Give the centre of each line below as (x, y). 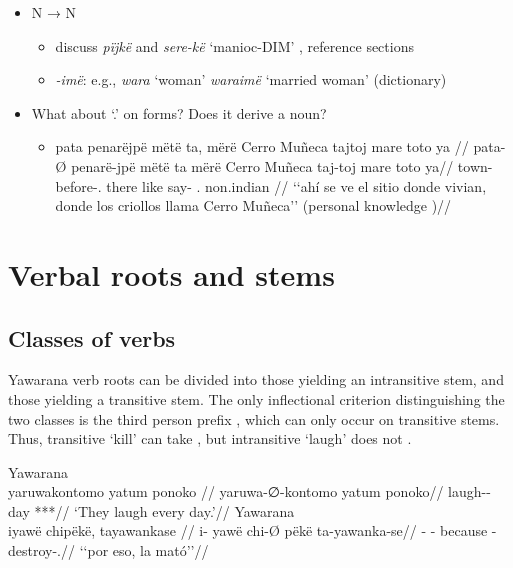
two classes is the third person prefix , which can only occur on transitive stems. (254, 418)
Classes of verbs (92, 337)
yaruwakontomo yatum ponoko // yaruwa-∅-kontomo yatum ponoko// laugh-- (249, 491)
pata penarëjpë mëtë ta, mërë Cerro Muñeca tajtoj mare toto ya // (262, 146)
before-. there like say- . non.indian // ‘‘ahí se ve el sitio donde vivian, (271, 185)
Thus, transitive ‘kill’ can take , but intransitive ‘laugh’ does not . (210, 438)
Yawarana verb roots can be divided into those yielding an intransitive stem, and (256, 379)
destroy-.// (42, 550)
